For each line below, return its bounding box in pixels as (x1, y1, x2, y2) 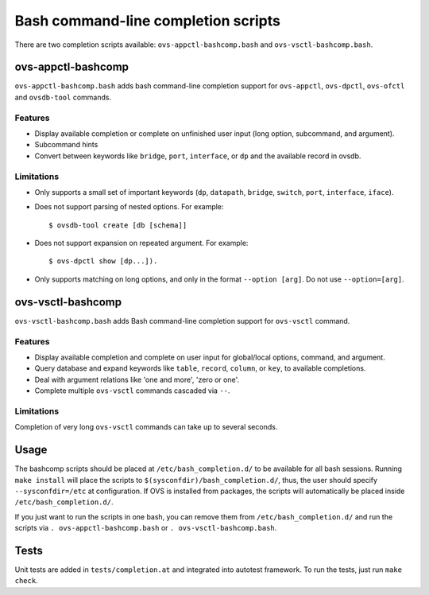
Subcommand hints (34, 140, 99, 150)
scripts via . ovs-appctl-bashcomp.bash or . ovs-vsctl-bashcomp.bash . (14, 523, 277, 533)
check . (14, 576, 39, 585)
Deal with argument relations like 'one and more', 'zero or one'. (34, 375, 240, 384)
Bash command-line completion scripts (14, 12, 281, 29)
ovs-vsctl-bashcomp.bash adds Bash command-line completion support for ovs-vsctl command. (14, 316, 350, 325)
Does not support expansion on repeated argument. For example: (34, 239, 249, 248)
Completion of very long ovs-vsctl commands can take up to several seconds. (14, 422, 278, 432)
